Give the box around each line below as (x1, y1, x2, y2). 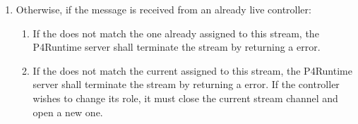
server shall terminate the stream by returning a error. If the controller (32, 77, 340, 92)
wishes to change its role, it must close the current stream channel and (32, 90, 338, 105)
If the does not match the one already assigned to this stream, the (32, 25, 319, 40)
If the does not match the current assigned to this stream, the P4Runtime (32, 63, 352, 77)
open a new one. (32, 104, 103, 119)
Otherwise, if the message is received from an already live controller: (16, 2, 311, 16)
